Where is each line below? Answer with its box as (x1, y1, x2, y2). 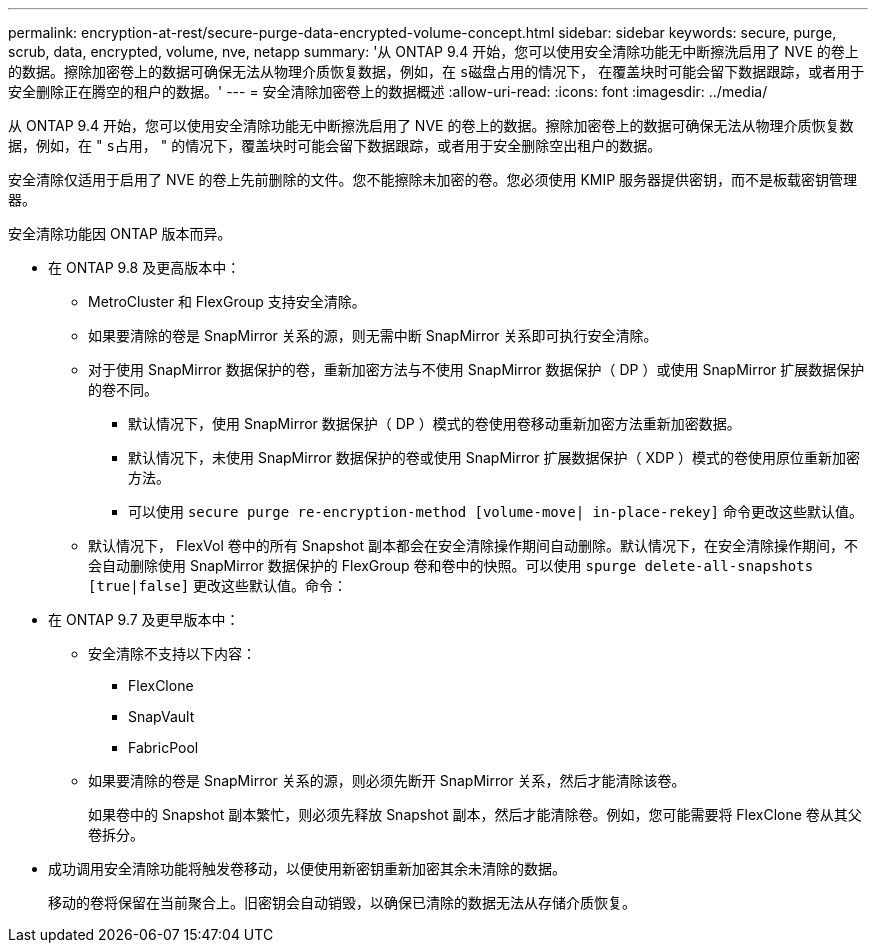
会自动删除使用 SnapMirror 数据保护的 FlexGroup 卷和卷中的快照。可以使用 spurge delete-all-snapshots (88, 557, 814, 574)
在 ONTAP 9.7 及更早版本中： (48, 611, 240, 628)
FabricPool (128, 739, 199, 756)
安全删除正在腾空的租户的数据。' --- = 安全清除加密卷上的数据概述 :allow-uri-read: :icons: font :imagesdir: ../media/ (8, 83, 768, 100)
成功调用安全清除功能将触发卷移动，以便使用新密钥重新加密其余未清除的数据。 (48, 860, 566, 877)
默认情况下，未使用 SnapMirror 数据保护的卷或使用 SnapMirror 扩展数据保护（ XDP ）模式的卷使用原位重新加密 (128, 449, 861, 466)
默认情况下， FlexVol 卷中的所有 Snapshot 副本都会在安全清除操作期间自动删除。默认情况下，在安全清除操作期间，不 (88, 537, 858, 554)
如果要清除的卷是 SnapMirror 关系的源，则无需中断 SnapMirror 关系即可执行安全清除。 (88, 327, 658, 344)
